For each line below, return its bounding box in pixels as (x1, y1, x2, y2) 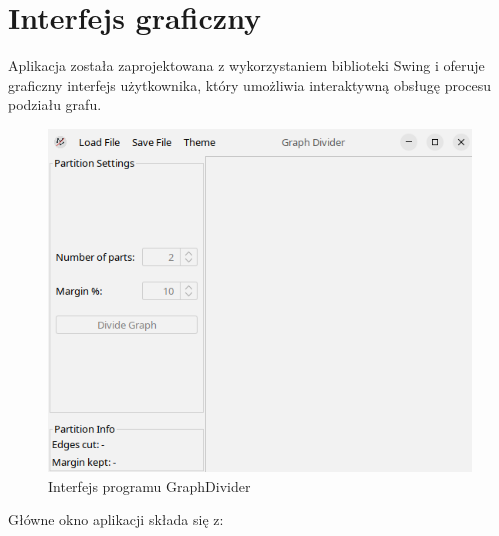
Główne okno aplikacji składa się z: (8, 509, 224, 530)
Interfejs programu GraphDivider (48, 475, 251, 496)
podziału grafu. (8, 94, 102, 115)
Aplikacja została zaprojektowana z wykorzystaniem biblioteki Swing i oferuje (8, 55, 485, 76)
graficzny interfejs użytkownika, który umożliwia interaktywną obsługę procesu (8, 74, 492, 95)
